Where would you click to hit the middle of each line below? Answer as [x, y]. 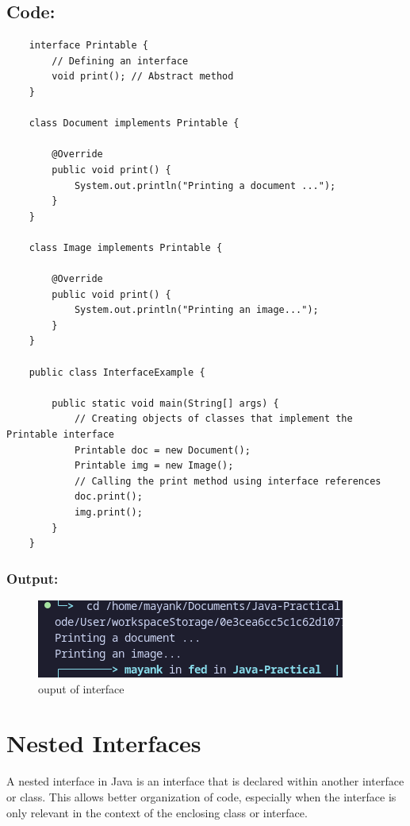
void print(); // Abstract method [143, 77]
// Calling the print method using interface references [228, 481]
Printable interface [61, 435]
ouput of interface [81, 688]
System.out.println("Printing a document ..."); [205, 185]
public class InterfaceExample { [117, 372]
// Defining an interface [120, 61]
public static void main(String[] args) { [165, 403]
